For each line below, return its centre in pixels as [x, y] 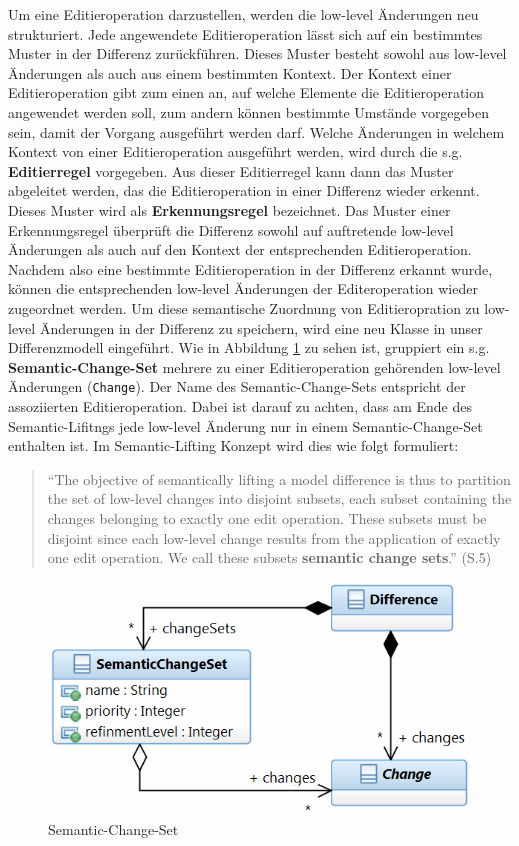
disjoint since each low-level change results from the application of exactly [274, 537]
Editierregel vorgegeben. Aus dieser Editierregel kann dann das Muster [231, 170]
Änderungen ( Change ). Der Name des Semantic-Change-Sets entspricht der [237, 386]
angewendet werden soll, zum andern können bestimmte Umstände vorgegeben [248, 111]
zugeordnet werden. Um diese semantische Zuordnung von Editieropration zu [244, 307]
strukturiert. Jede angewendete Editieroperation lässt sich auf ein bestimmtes [245, 33]
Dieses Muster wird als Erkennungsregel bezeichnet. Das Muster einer [229, 209]
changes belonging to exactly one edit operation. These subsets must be [267, 517]
